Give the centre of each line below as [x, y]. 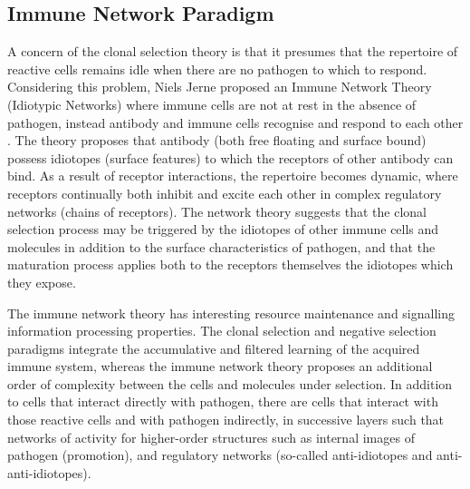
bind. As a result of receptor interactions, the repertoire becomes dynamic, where [233, 176]
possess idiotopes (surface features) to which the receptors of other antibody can [230, 157]
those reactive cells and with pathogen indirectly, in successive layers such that [226, 420]
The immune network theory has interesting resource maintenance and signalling [231, 313]
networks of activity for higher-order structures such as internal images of [211, 437]
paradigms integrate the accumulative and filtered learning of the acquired [214, 348]
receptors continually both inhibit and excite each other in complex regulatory [225, 193]
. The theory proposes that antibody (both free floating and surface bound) [217, 140]
